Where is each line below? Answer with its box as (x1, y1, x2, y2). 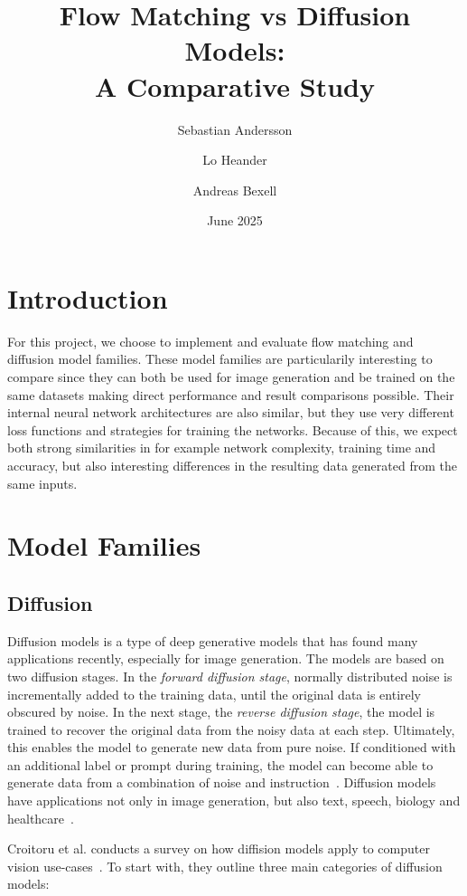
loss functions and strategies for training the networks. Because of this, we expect (7, 420, 458, 439)
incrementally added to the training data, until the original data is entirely (7, 684, 422, 703)
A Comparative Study (95, 67, 375, 104)
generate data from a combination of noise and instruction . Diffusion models (7, 773, 436, 792)
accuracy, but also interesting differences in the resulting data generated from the (7, 455, 457, 474)
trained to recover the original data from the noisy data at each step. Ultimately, (7, 720, 455, 739)
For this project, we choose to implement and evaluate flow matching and (7, 331, 414, 350)
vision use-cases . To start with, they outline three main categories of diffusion (7, 856, 443, 875)
